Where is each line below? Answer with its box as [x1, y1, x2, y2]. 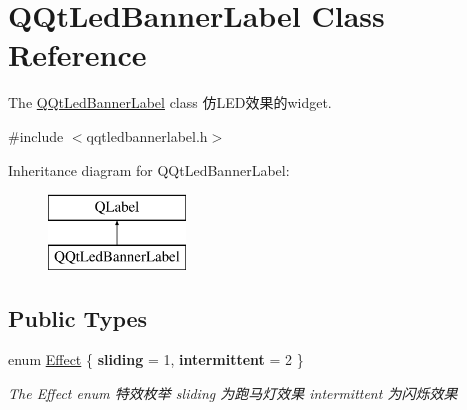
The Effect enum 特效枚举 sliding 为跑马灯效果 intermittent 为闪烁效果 [8, 383, 458, 404]
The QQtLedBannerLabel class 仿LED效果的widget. [8, 92, 332, 113]
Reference [8, 34, 147, 75]
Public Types [8, 302, 148, 333]
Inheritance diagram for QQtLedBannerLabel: [8, 159, 290, 180]
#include [8, 125, 64, 146]
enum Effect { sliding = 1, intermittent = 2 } [8, 349, 304, 370]
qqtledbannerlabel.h [86, 125, 208, 146]
